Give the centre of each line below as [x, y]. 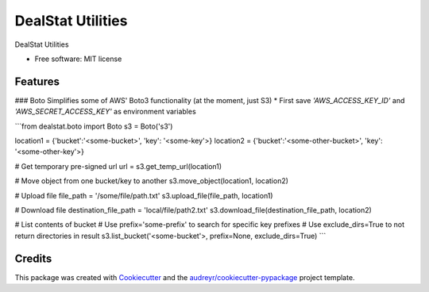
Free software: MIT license [78, 59]
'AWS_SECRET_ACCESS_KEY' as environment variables [105, 112]
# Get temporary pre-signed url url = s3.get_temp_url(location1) [118, 166]
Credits [33, 258]
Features [37, 81]
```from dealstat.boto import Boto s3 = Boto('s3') [94, 126]
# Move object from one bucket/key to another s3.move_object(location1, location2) [152, 181]
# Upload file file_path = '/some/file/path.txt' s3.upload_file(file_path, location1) [144, 195]
